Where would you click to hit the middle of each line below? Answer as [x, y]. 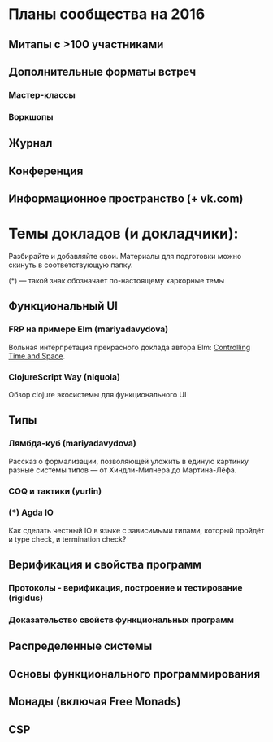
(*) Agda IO [31, 512]
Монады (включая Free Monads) [95, 702]
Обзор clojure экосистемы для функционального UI [97, 394]
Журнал [30, 143]
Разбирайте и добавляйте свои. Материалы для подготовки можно [125, 256]
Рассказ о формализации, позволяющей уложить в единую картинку [129, 461]
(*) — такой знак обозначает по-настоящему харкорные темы [117, 280]
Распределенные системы [80, 646]
